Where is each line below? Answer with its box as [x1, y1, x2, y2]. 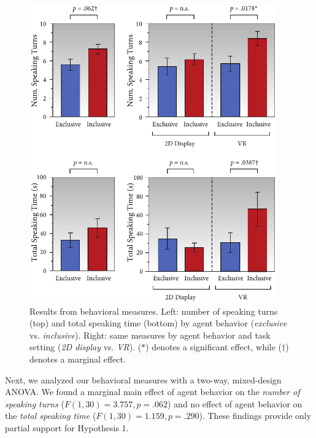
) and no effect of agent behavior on [168, 397, 303, 410]
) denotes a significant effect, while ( [145, 340, 282, 353]
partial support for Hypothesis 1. [5, 421, 129, 434]
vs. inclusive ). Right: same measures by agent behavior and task [29, 328, 271, 341]
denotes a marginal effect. [29, 353, 126, 366]
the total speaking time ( [5, 409, 96, 422]
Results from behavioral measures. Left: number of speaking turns [29, 304, 278, 317]
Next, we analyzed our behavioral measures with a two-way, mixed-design [5, 373, 282, 386]
